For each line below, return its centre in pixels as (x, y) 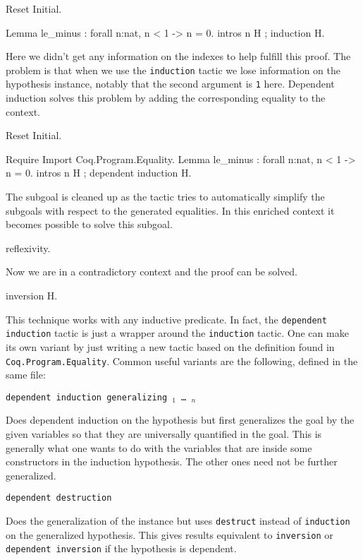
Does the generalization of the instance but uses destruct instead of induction (178, 521)
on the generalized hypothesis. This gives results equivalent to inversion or (170, 534)
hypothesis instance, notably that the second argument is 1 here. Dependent (170, 84)
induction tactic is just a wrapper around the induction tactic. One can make (177, 333)
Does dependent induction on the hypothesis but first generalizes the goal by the (180, 420)
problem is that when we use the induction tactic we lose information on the (173, 70)
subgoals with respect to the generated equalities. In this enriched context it (170, 210)
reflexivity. (28, 248)
